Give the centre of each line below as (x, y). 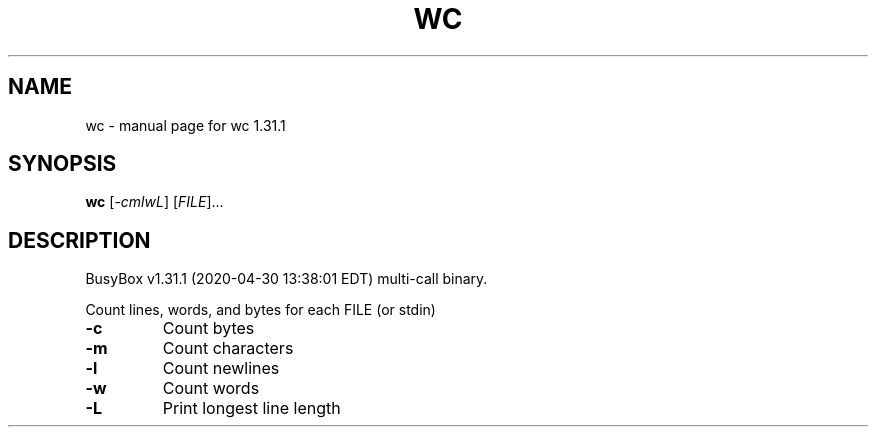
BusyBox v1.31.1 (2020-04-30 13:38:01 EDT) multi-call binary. (286, 279)
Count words (211, 388)
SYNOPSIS (62, 164)
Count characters (228, 348)
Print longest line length (251, 408)
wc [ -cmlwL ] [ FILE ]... (154, 202)
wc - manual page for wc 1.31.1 (185, 125)
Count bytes (208, 328)
